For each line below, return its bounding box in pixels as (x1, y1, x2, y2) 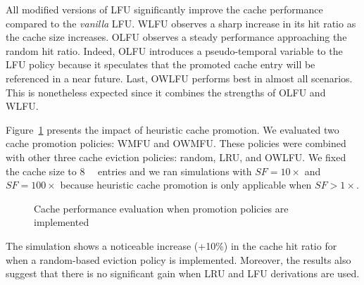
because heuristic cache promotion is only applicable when (60, 177, 312, 192)
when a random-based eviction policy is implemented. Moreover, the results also (6, 252, 351, 267)
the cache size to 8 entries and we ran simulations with (6, 163, 252, 178)
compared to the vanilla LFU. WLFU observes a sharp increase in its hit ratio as (6, 15, 356, 30)
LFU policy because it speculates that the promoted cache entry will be (6, 57, 315, 72)
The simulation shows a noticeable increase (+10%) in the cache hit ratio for (6, 238, 337, 253)
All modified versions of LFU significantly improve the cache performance (6, 2, 323, 16)
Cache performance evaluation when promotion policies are (34, 201, 289, 215)
